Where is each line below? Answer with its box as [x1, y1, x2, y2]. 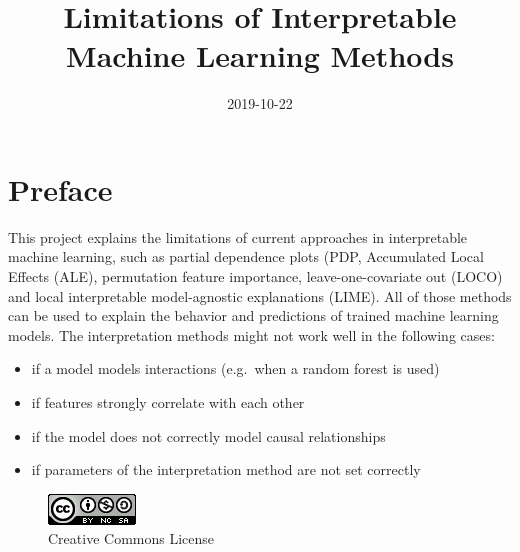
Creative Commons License [48, 528, 215, 549]
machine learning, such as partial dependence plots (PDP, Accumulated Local [8, 246, 484, 267]
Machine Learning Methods [66, 35, 454, 76]
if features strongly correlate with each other [31, 392, 305, 412]
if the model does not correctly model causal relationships [31, 425, 386, 446]
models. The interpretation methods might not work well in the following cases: [8, 324, 495, 345]
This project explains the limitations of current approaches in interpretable [8, 226, 468, 247]
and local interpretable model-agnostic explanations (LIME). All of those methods [8, 285, 512, 306]
